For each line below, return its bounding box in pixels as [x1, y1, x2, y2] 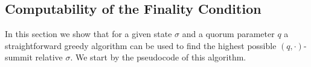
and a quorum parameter [182, 28, 275, 40]
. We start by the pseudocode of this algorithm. [70, 51, 246, 63]
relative [35, 51, 63, 63]
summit [5, 51, 33, 63]
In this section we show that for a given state [5, 28, 172, 40]
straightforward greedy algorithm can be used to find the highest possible [5, 39, 277, 51]
